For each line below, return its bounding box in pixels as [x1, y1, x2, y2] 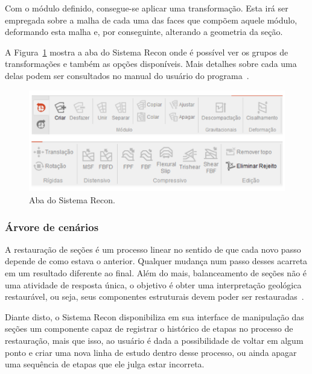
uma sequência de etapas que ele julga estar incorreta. [5, 358, 205, 370]
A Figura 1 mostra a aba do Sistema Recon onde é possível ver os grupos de [5, 45, 288, 58]
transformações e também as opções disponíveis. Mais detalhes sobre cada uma [5, 57, 297, 70]
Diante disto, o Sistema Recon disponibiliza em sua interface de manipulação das [5, 310, 304, 323]
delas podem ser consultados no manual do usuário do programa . [5, 69, 249, 81]
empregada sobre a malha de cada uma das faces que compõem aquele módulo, [5, 13, 298, 26]
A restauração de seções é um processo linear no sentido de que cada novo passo [5, 242, 301, 255]
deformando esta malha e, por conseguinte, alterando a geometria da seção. [5, 25, 283, 38]
